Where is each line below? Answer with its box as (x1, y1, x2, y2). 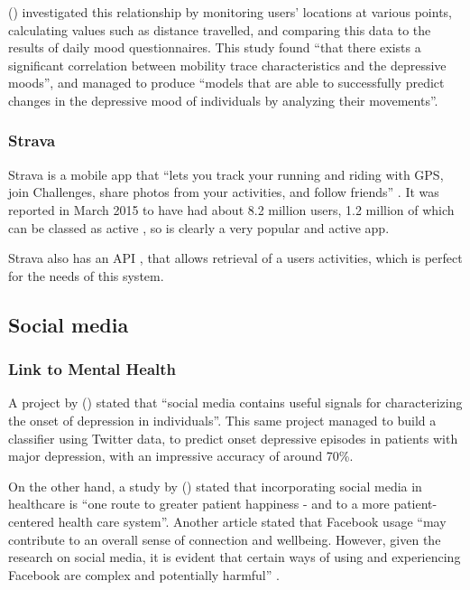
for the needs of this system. (8, 266, 164, 285)
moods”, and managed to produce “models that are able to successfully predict (8, 73, 445, 92)
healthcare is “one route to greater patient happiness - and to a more (8, 494, 390, 513)
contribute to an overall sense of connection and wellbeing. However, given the (8, 529, 441, 548)
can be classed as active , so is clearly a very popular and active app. (8, 218, 390, 237)
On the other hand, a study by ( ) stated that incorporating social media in (8, 476, 422, 495)
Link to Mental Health (8, 358, 177, 380)
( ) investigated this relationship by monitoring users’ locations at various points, (8, 3, 452, 21)
